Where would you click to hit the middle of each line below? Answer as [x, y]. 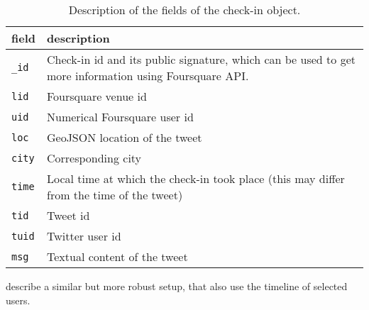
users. [18, 300]
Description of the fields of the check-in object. [184, 10]
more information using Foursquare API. [148, 76]
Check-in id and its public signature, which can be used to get [201, 59]
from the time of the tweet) [115, 195]
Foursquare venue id [97, 96]
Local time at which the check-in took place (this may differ [195, 178]
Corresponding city [94, 158]
